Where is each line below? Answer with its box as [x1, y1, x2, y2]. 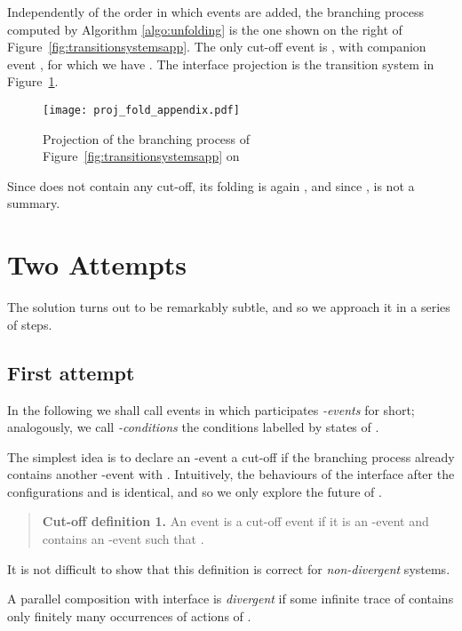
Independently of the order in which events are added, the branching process [7, 3, 425, 20]
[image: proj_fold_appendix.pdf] [43, 103, 240, 116]
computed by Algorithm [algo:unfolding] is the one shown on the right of [7, 20, 402, 38]
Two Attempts [7, 246, 187, 283]
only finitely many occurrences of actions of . [7, 606, 251, 625]
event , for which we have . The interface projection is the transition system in [7, 54, 434, 73]
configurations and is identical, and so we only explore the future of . [7, 482, 382, 500]
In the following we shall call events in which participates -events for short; [7, 400, 415, 419]
